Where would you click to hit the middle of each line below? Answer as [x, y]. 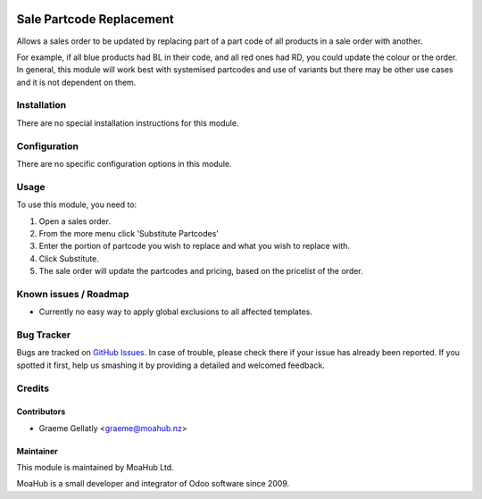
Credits [33, 388]
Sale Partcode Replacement [95, 19]
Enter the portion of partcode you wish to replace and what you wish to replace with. [195, 246]
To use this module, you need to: [77, 204]
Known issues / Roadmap [73, 294]
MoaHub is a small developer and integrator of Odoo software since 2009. [153, 484]
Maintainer [37, 451]
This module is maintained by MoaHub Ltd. [95, 468]
